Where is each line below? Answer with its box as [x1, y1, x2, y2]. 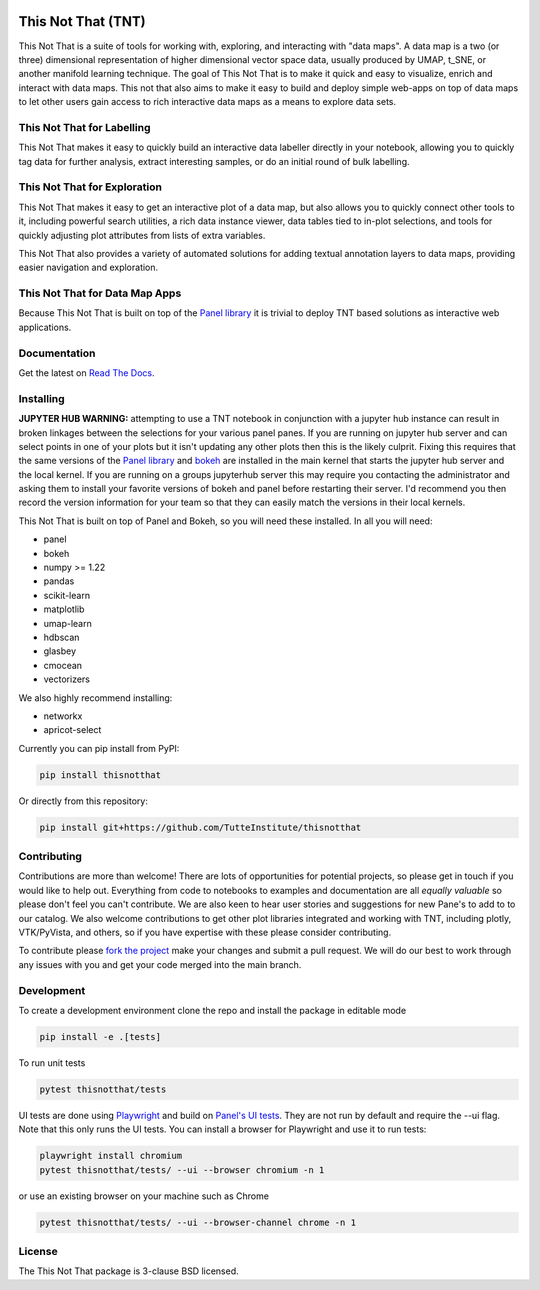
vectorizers [43, 673, 90, 685]
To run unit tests [18, 1056, 86, 1069]
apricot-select [43, 724, 102, 736]
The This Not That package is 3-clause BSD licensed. [18, 1265, 239, 1277]
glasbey [43, 645, 77, 657]
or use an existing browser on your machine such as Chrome [18, 1190, 270, 1202]
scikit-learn [43, 589, 90, 601]
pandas [43, 575, 75, 587]
